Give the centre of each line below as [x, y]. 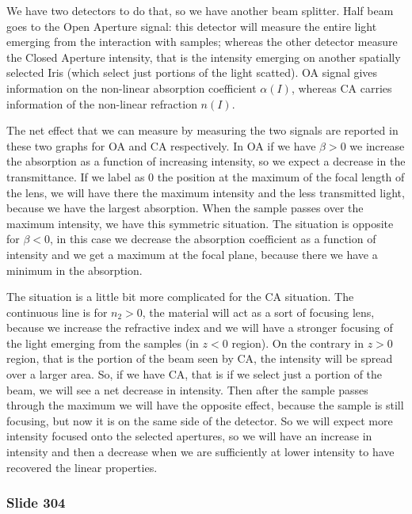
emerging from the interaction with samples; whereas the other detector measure [202, 42]
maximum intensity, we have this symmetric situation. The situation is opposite [200, 223]
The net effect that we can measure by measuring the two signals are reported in [202, 130]
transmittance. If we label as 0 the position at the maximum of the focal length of [206, 176]
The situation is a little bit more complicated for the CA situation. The [180, 297]
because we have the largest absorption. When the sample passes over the [185, 208]
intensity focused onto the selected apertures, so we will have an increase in [189, 436]
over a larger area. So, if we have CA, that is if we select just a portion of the [195, 374]
